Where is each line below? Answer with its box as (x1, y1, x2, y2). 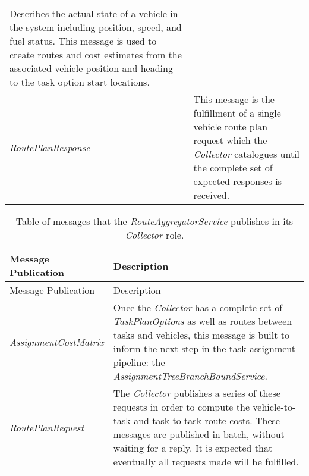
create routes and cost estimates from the (10, 48, 182, 61)
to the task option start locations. (10, 75, 150, 89)
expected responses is (193, 174, 282, 188)
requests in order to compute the (113, 400, 250, 414)
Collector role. (125, 228, 184, 242)
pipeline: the (113, 355, 165, 369)
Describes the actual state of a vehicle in (10, 7, 178, 20)
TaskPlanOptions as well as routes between (113, 314, 292, 328)
